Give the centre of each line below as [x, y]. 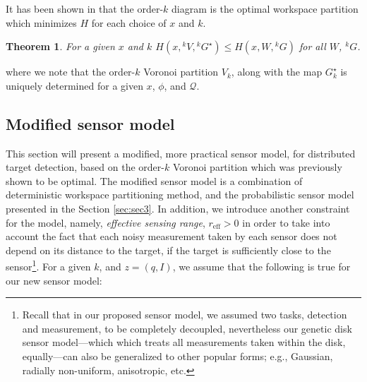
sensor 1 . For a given [48, 265]
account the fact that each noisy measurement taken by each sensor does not [172, 236]
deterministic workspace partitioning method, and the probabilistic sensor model [180, 195]
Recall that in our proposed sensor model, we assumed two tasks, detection [185, 315]
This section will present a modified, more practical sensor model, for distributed [181, 153]
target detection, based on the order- [85, 167]
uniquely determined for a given [74, 85]
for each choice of [129, 22]
